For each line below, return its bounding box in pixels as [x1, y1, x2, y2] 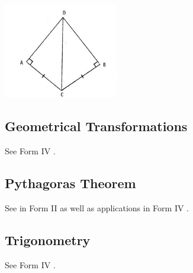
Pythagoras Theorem [5, 174, 136, 192]
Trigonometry [5, 231, 91, 249]
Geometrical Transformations [5, 117, 188, 135]
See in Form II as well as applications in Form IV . [5, 202, 189, 214]
